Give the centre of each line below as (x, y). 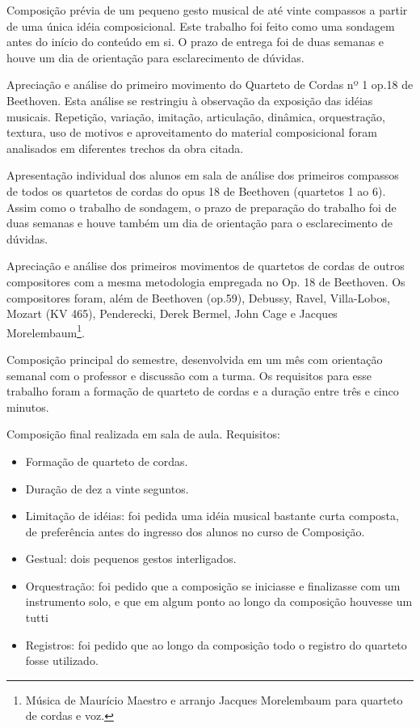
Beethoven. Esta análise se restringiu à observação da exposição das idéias (190, 100)
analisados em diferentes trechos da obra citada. (125, 148)
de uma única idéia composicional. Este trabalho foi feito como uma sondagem (201, 25)
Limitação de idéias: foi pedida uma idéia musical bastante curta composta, (212, 516)
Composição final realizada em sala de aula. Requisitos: (143, 434)
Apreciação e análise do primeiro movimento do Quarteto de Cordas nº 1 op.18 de (210, 85)
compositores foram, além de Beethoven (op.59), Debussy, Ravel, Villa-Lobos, (198, 297)
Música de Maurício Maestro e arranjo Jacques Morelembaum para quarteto (214, 699)
